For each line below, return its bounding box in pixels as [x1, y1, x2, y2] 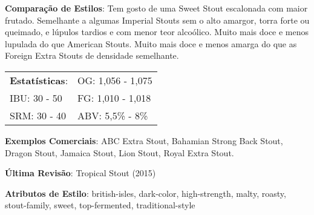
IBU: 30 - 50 [10, 90, 62, 105]
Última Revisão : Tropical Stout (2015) [5, 167, 156, 179]
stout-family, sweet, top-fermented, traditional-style [5, 199, 195, 211]
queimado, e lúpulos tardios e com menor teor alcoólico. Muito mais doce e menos [5, 25, 309, 38]
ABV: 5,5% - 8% [77, 108, 148, 122]
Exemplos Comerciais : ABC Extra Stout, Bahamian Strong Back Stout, [5, 134, 283, 147]
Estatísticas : [10, 73, 68, 87]
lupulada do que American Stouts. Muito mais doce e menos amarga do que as [5, 37, 297, 50]
